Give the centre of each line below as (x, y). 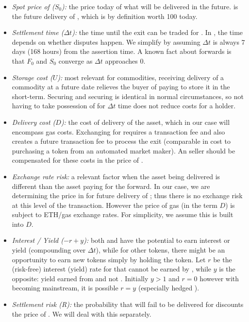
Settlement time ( (38, 32)
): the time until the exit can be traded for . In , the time (158, 32)
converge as (75, 60)
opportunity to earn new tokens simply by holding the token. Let (109, 259)
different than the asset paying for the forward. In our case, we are (111, 186)
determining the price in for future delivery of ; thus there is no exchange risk (127, 195)
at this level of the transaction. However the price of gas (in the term (115, 205)
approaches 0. (125, 60)
